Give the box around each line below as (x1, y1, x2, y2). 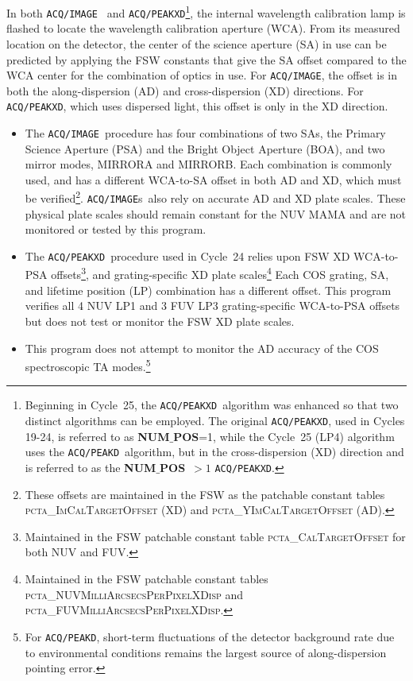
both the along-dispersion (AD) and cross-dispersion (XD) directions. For (6, 82, 364, 99)
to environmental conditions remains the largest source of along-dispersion (25, 644, 387, 660)
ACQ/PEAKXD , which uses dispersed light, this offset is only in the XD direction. (6, 98, 388, 114)
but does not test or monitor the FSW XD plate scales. (25, 313, 295, 330)
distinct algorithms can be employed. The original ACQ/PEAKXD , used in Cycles (25, 412, 405, 429)
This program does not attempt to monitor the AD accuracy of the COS (25, 339, 379, 356)
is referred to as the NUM (25, 459, 156, 476)
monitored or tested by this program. (25, 221, 206, 238)
